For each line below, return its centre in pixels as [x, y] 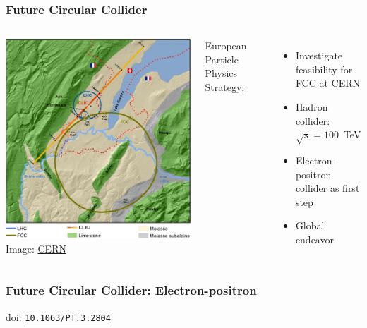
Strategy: [225, 87]
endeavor [314, 239]
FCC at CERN [328, 83]
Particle [222, 59]
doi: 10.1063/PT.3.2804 [58, 316]
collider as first [327, 188]
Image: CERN [36, 249]
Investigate [319, 55]
